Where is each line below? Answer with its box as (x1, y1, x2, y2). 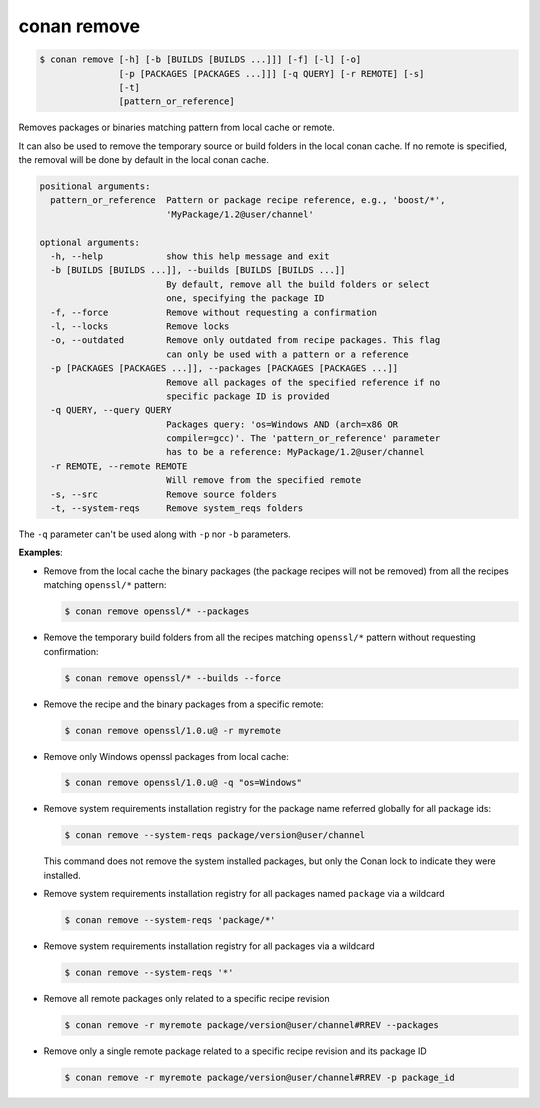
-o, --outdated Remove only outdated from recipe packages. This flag (50, 335, 441, 346)
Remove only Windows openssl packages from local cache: (43, 750, 290, 762)
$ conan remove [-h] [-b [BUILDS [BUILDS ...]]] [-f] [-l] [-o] (39, 54, 362, 65)
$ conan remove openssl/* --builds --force (64, 672, 282, 684)
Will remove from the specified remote (165, 475, 362, 486)
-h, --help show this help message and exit (50, 251, 330, 262)
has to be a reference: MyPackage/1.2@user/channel (165, 446, 425, 458)
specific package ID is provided (165, 390, 330, 402)
